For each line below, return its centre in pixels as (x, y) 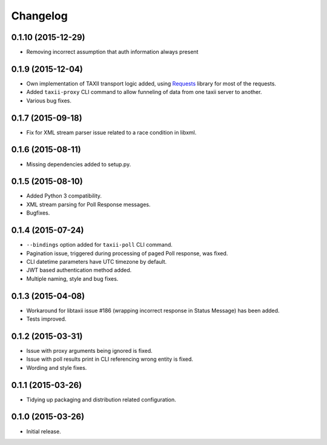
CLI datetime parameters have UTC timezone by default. (97, 261)
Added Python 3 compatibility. (64, 196)
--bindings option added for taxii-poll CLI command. (99, 245)
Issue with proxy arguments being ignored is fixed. (89, 350)
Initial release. (44, 431)
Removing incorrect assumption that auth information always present (112, 52)
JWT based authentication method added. (79, 270)
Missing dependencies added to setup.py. (79, 164)
